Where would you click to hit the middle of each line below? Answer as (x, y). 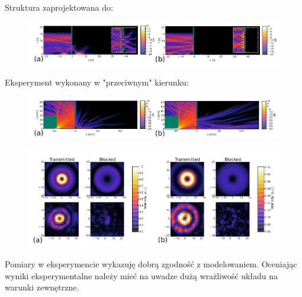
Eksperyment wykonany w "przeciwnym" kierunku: (97, 82)
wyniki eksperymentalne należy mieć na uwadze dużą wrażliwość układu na (142, 275)
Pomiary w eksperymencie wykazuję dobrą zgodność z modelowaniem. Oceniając (151, 264)
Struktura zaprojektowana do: (59, 7)
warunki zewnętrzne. (42, 287)
